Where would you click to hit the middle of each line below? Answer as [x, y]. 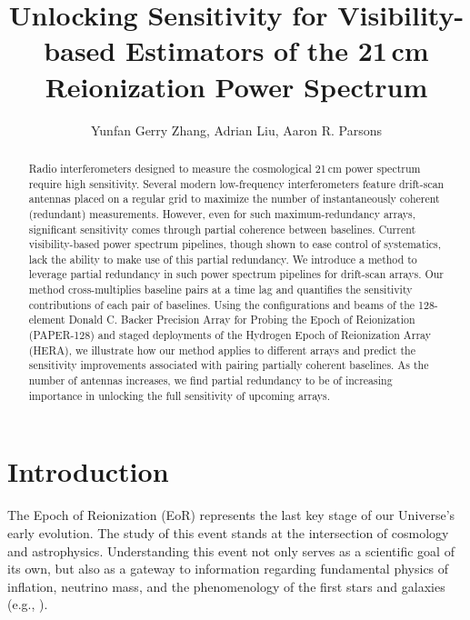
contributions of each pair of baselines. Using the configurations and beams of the [222, 304]
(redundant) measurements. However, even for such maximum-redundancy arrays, [222, 213]
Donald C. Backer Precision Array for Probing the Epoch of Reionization [242, 320]
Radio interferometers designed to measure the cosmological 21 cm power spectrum [225, 168]
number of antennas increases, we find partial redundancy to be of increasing [210, 380]
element [47, 320]
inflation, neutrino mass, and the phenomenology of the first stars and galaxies [226, 586]
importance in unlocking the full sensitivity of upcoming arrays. [180, 395]
